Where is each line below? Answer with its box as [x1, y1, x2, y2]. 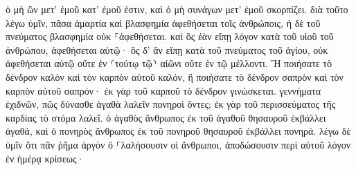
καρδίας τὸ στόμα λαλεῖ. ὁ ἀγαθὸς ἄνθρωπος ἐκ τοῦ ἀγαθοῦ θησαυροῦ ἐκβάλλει [6, 110, 326, 124]
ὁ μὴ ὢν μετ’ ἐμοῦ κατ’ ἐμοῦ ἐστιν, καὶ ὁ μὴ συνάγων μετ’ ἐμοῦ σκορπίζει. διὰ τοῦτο [6, 2, 348, 16]
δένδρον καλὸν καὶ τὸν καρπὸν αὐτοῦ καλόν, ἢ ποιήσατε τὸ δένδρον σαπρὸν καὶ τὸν [6, 69, 344, 84]
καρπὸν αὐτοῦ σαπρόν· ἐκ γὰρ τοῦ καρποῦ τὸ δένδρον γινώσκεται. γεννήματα [6, 83, 321, 97]
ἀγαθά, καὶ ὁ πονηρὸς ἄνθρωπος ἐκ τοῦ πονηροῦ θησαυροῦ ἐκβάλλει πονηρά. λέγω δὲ [6, 124, 351, 138]
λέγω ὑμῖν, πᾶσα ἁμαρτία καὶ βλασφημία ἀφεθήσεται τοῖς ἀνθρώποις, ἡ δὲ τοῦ [6, 15, 321, 30]
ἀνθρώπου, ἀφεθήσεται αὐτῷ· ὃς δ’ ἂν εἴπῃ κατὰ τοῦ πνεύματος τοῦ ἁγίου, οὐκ [6, 42, 328, 57]
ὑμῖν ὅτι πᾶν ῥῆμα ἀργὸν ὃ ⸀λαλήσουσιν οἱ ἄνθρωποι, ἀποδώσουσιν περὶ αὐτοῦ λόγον [6, 137, 351, 151]
